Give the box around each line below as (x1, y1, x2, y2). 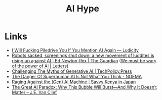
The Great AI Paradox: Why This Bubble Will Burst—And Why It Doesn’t (11, 84, 157, 90)
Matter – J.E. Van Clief (11, 89, 57, 95)
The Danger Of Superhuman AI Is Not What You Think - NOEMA (11, 73, 142, 79)
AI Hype (66, 3, 99, 14)
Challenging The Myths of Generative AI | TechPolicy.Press (11, 68, 132, 74)
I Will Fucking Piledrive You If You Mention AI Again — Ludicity (11, 47, 139, 53)
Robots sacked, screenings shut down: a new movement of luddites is (11, 52, 154, 58)
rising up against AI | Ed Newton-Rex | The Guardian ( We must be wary (11, 57, 157, 63)
